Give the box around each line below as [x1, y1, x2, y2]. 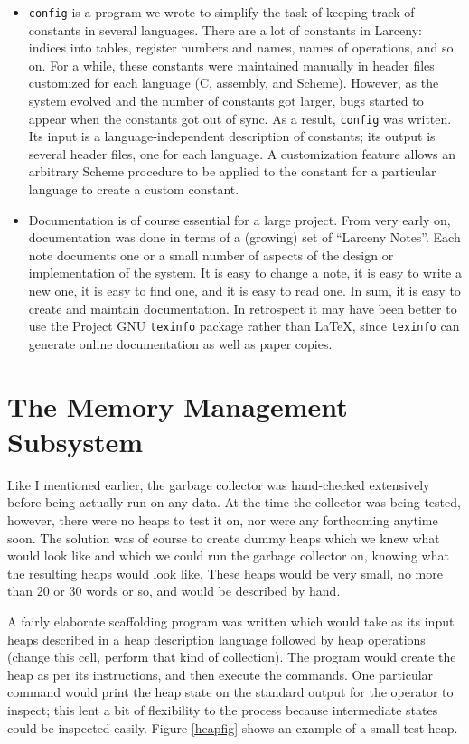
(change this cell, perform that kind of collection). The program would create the [7, 647, 456, 666]
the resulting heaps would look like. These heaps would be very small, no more [7, 563, 443, 582]
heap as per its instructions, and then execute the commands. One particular [7, 664, 434, 683]
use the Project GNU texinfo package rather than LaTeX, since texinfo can [28, 316, 460, 335]
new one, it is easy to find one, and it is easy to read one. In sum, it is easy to [28, 281, 461, 300]
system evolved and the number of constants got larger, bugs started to [28, 91, 424, 110]
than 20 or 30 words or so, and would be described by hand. [7, 581, 341, 600]
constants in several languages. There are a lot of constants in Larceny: [28, 20, 422, 39]
